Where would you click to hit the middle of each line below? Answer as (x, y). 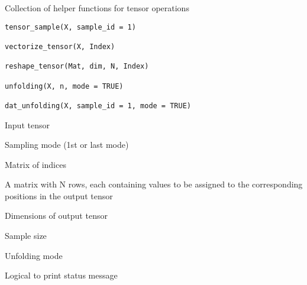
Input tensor (27, 124)
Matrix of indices (35, 164)
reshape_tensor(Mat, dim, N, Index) (77, 67)
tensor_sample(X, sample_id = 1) (70, 27)
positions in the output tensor (59, 195)
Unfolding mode (34, 255)
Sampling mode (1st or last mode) (67, 145)
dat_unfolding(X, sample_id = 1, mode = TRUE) (98, 106)
